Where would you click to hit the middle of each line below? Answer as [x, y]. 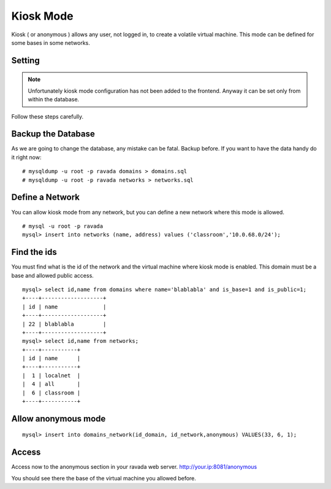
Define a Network [45, 198]
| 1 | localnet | [51, 375]
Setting [25, 61]
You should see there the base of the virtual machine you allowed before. [104, 478]
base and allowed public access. [53, 275]
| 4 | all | [51, 384]
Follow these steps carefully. [48, 116]
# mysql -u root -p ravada [63, 226]
